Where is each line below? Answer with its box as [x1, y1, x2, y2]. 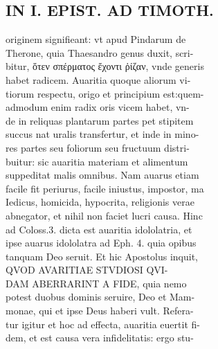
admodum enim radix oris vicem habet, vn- [6, 100, 190, 114]
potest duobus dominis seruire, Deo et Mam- [6, 289, 195, 304]
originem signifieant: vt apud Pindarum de [6, 32, 186, 46]
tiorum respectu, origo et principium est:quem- [6, 86, 204, 100]
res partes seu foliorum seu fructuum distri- [6, 140, 190, 154]
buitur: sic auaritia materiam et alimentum [6, 154, 188, 168]
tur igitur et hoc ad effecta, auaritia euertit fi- [6, 316, 200, 331]
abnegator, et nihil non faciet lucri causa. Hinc [6, 208, 203, 222]
